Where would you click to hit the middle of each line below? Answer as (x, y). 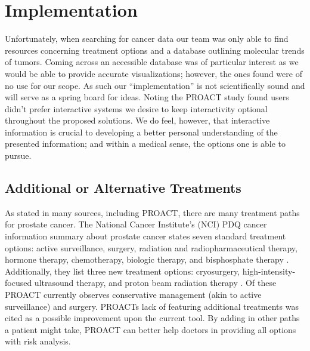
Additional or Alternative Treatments (123, 188)
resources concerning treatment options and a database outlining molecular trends (155, 50)
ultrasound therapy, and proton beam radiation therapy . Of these (155, 283)
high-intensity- (269, 271)
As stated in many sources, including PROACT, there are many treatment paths (152, 212)
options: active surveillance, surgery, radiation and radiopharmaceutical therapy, (151, 247)
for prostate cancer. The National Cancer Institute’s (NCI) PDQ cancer (136, 224)
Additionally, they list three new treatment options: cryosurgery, (123, 271)
